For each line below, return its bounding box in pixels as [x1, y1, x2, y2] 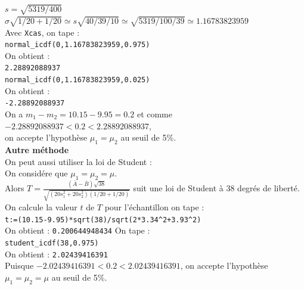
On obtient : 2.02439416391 [5, 247, 108, 260]
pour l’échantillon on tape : [104, 200, 204, 213]
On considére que [5, 167, 68, 179]
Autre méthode [5, 143, 69, 156]
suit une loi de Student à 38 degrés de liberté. [133, 182, 300, 194]
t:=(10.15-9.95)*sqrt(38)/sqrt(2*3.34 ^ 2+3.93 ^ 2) [5, 215, 201, 224]
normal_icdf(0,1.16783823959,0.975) [5, 41, 150, 49]
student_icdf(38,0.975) [5, 238, 99, 247]
